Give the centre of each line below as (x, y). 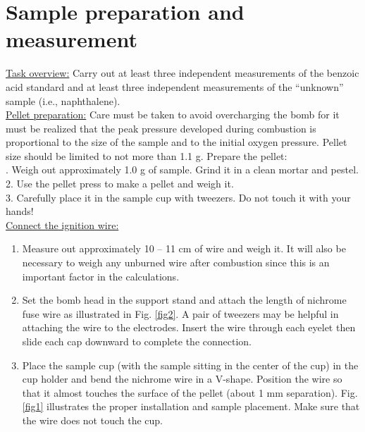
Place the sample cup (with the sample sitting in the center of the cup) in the (190, 365)
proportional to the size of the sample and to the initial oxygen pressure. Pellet (177, 142)
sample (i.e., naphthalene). (63, 100)
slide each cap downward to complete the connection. (137, 341)
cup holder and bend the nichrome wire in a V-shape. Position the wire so (182, 379)
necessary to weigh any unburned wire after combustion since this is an (176, 263)
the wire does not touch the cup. (93, 420)
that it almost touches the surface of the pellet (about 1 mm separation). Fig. (190, 392)
